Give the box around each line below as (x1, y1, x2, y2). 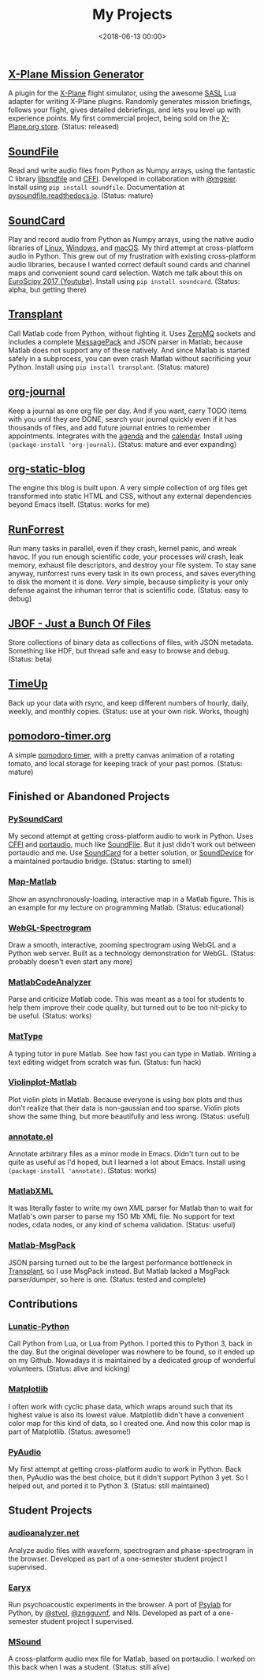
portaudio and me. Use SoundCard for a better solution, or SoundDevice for (8, 848, 254, 858)
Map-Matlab (8, 877, 57, 888)
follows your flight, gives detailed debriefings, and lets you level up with (8, 105, 241, 115)
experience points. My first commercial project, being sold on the (8, 114, 221, 123)
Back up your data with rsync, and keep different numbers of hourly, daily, (8, 698, 249, 707)
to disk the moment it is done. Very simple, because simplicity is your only (8, 577, 249, 586)
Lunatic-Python (8, 1321, 69, 1332)
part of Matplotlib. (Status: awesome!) (8, 1427, 132, 1436)
